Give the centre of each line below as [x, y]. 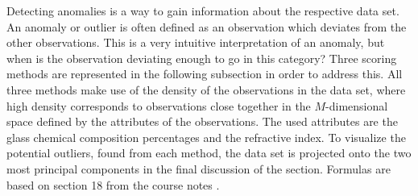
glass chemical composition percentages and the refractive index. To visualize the [206, 137]
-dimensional [357, 105]
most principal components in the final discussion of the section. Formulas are [199, 168]
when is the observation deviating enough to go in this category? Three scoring [202, 58]
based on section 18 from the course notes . [113, 184]
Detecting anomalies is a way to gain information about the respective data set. [203, 10]
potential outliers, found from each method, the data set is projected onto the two [209, 153]
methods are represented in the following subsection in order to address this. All [205, 74]
